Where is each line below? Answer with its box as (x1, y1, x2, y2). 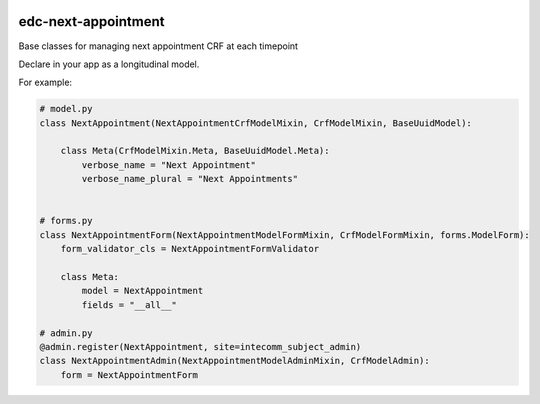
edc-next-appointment (18, 13, 165, 30)
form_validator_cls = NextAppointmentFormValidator (60, 243, 320, 255)
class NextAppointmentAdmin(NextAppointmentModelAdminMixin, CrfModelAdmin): (39, 355, 430, 367)
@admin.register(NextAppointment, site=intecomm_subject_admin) (39, 341, 362, 352)
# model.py (39, 103, 93, 115)
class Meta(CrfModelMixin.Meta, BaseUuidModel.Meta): (60, 145, 330, 157)
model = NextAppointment (81, 285, 204, 297)
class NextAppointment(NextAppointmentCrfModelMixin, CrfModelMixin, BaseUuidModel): (39, 117, 472, 129)
